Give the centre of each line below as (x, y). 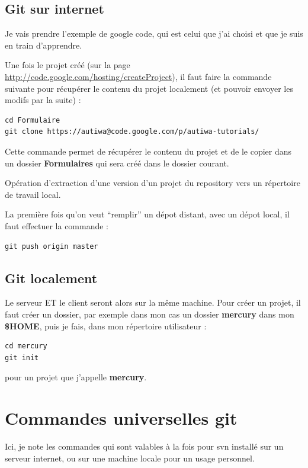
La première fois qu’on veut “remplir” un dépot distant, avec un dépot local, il (147, 214)
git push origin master (52, 246)
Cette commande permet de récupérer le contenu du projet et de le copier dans (148, 151)
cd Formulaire (33, 120)
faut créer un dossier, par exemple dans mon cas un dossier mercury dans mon (150, 314)
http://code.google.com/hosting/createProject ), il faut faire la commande (138, 76)
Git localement (51, 278)
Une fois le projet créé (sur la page (68, 65)
